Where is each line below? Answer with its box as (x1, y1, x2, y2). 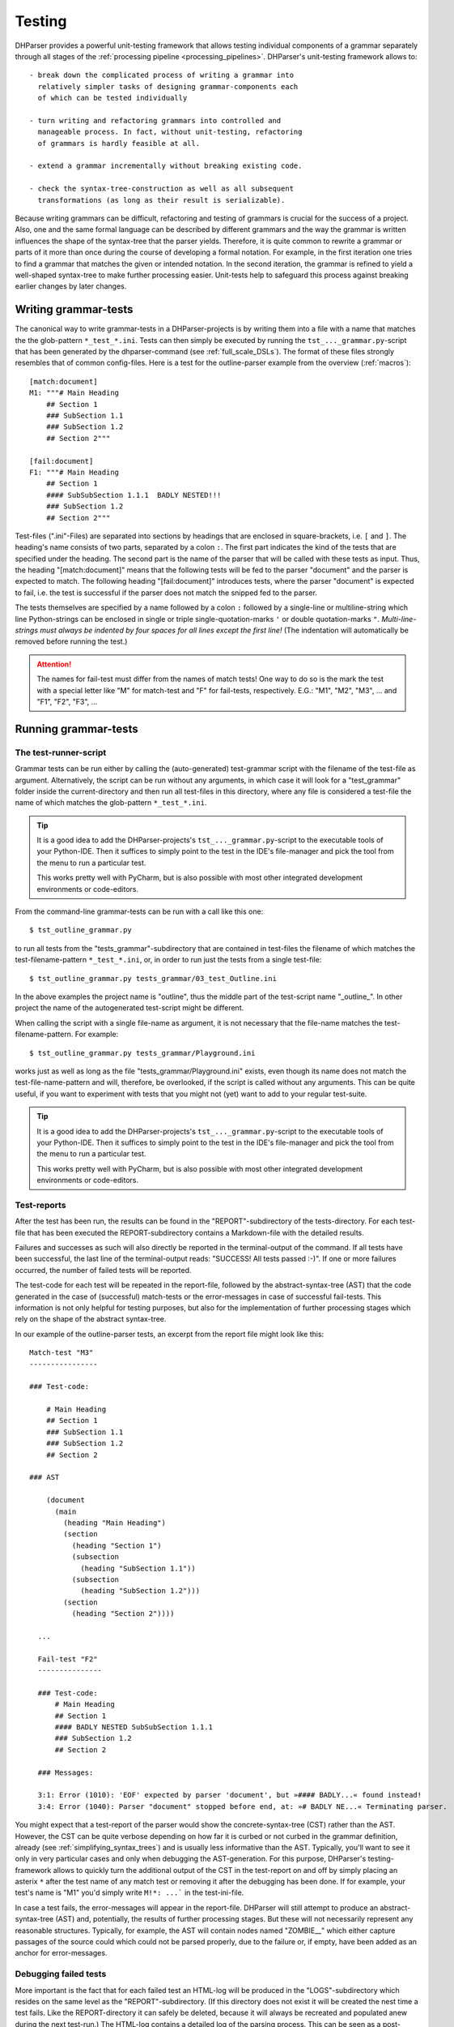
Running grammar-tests (15, 722, 138, 735)
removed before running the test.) (15, 636, 128, 646)
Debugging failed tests (15, 1969, 107, 1980)
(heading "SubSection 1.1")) (80, 1563, 196, 1573)
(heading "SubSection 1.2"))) (80, 1586, 201, 1596)
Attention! (36, 659, 72, 669)
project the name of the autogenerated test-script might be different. (15, 1003, 244, 1013)
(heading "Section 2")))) (71, 1609, 175, 1618)
